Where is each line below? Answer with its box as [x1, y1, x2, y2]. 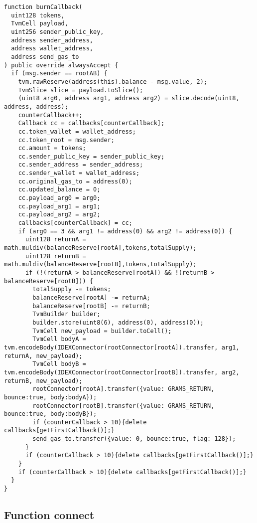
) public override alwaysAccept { [4, 61, 119, 69]
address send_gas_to [11, 53, 79, 60]
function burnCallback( [4, 3, 83, 10]
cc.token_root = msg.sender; [18, 136, 115, 144]
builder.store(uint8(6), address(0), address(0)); [32, 319, 204, 326]
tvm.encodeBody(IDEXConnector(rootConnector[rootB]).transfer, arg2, [4, 368, 240, 376]
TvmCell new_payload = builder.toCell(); [32, 327, 172, 335]
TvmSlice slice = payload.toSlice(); [18, 86, 143, 94]
